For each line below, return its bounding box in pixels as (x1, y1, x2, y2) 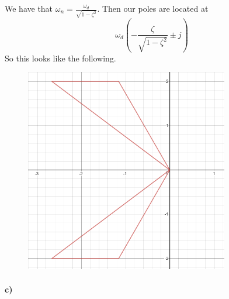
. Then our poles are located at (97, 2, 209, 14)
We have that (5, 2, 53, 14)
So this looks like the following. (5, 51, 116, 64)
